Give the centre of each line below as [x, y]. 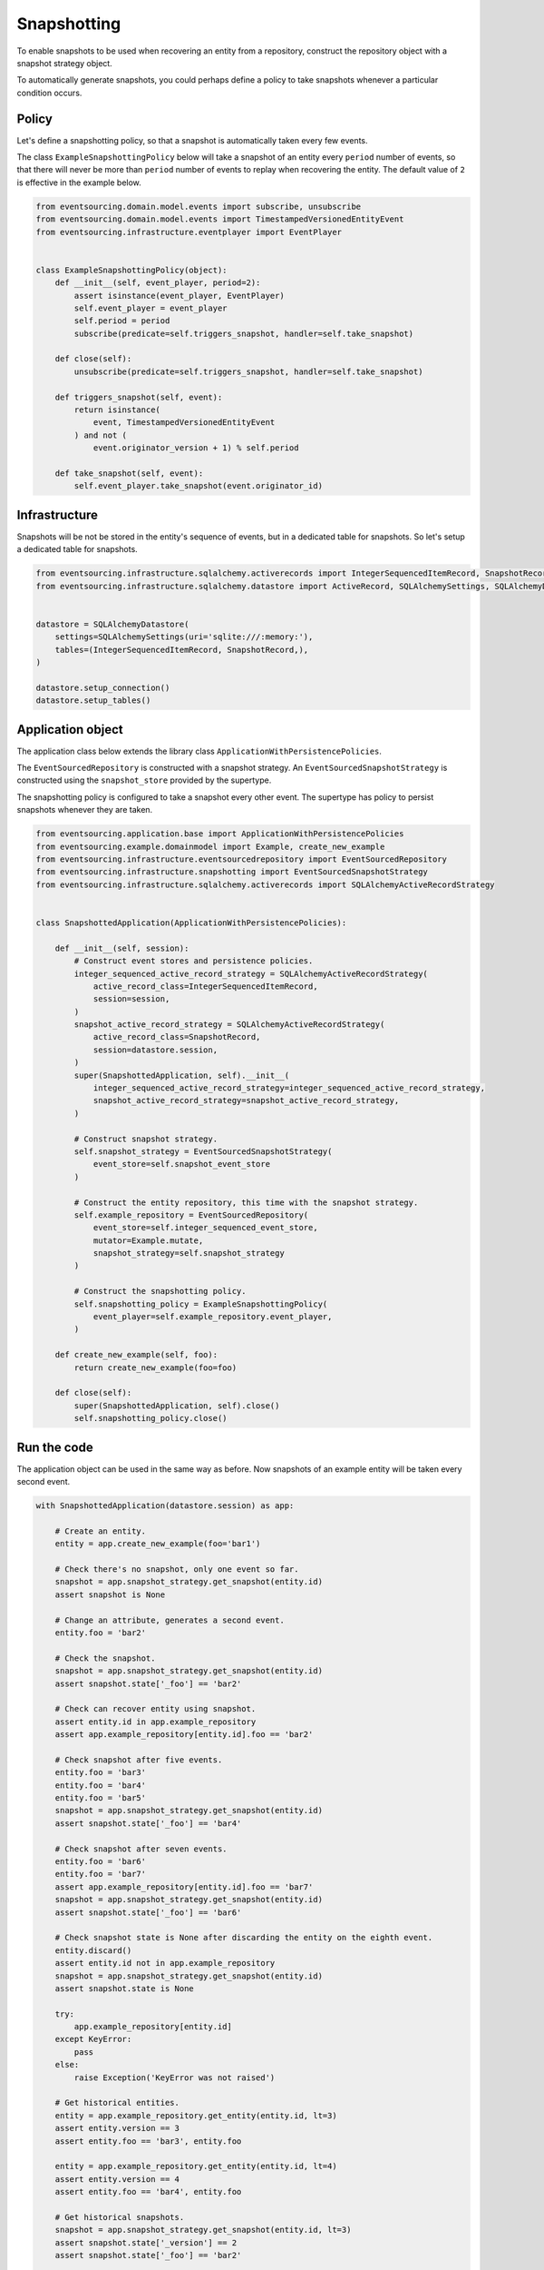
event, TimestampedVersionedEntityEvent [184, 423]
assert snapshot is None [110, 1594]
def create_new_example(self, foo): [136, 1355]
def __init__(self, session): [122, 948]
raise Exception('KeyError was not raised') [175, 2078]
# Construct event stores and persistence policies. [194, 961]
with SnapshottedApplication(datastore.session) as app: [165, 1506]
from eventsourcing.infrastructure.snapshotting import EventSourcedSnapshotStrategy [232, 872]
